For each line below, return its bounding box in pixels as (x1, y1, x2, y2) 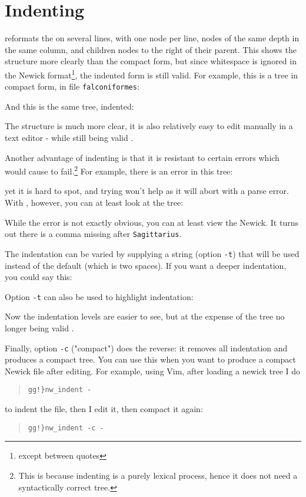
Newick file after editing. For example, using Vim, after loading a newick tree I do (5, 364, 301, 377)
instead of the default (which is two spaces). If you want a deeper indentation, (5, 259, 287, 271)
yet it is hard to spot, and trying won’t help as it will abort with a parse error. (5, 185, 289, 197)
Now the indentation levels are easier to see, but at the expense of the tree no (5, 310, 285, 322)
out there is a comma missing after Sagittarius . (5, 228, 182, 240)
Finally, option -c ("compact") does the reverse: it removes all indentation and (5, 341, 288, 354)
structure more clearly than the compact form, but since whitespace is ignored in (5, 55, 297, 67)
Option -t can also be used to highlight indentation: (5, 290, 194, 302)
